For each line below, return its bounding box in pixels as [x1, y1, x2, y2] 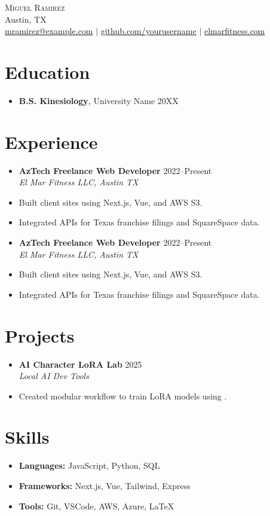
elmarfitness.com [204, 25, 265, 37]
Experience [5, 129, 98, 154]
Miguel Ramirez [5, 1, 65, 13]
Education [5, 59, 90, 84]
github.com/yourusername [100, 25, 197, 37]
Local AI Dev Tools [19, 370, 89, 382]
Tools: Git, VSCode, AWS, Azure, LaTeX [19, 499, 174, 512]
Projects [5, 323, 75, 347]
